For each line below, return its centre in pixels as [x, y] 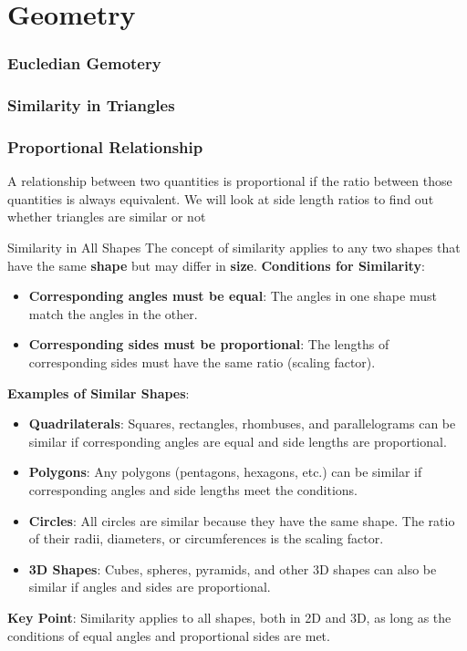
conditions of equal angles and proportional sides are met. [169, 635]
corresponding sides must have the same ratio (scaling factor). [202, 362]
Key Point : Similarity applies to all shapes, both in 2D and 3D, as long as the [229, 617]
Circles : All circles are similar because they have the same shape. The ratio [242, 520]
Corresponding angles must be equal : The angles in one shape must [233, 296]
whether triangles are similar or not [107, 217]
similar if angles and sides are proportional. [150, 587]
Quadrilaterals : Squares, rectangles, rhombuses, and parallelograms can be [242, 424]
